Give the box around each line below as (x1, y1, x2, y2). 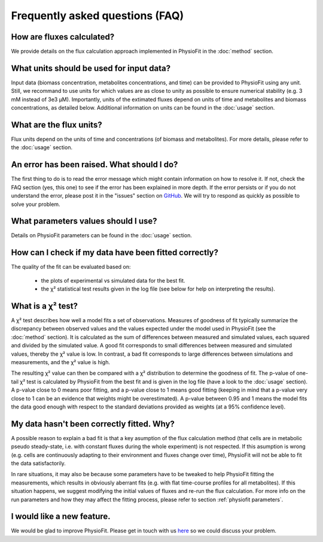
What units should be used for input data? (11, 63, 171, 73)
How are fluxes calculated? (11, 32, 115, 42)
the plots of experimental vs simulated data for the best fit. (41, 277, 185, 284)
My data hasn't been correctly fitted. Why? (11, 419, 175, 429)
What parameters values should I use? (11, 216, 158, 226)
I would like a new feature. (11, 511, 111, 522)
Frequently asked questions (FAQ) (11, 9, 184, 22)
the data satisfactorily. (11, 460, 66, 467)
